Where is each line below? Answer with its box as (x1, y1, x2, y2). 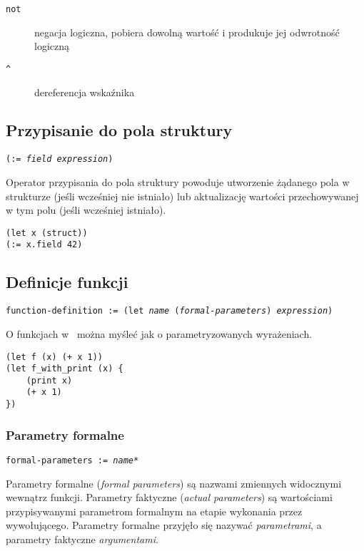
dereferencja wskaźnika (34, 84, 135, 99)
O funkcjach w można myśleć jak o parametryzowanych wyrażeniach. (6, 326, 313, 341)
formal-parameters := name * (6, 455, 139, 465)
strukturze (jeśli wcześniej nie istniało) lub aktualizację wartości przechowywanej (6, 188, 359, 203)
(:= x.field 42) (6, 240, 83, 250)
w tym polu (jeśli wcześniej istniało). (6, 202, 166, 217)
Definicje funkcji (6, 271, 128, 293)
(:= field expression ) (6, 154, 113, 165)
